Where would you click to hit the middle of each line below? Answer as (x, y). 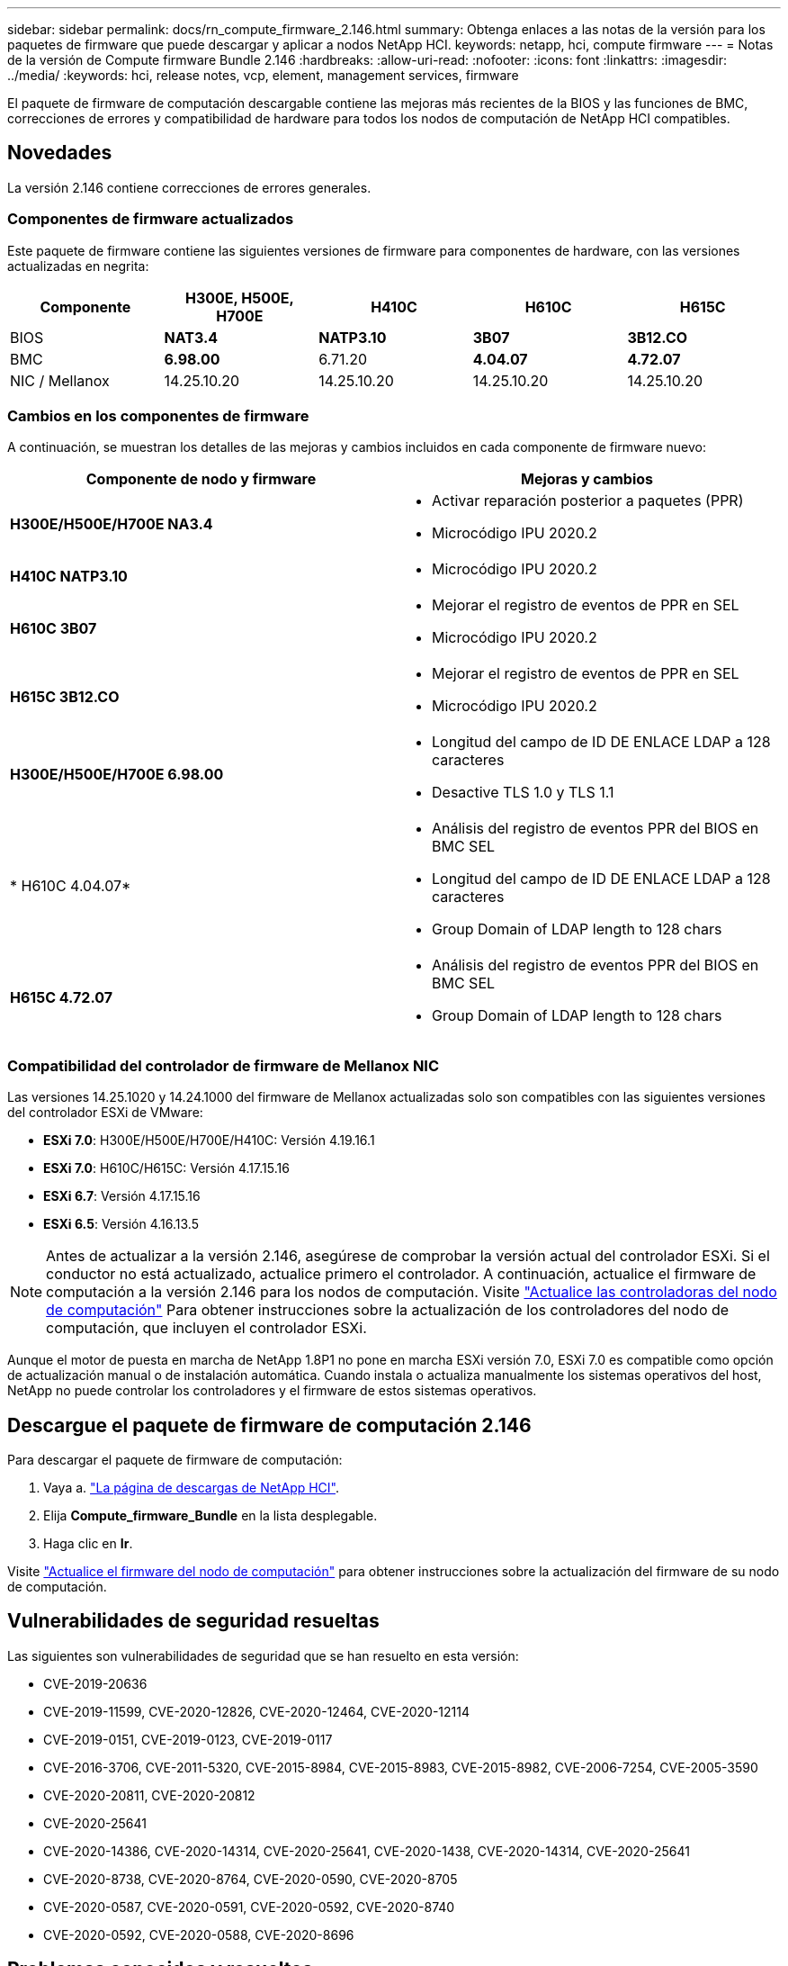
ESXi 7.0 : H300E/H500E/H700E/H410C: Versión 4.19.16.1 (209, 1141)
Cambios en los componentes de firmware (158, 415)
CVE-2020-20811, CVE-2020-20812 (149, 1795)
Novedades (60, 153)
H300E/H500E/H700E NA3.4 (112, 524)
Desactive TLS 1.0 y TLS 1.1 (523, 793)
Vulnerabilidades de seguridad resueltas (193, 1621)
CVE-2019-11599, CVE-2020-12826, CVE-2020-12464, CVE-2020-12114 (257, 1711)
